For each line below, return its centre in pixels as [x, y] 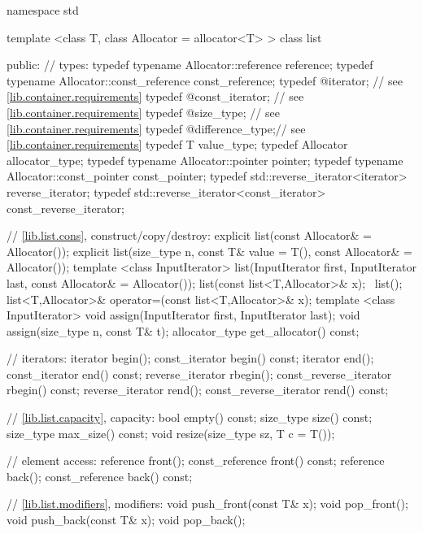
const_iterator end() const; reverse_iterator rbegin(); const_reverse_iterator [199, 373]
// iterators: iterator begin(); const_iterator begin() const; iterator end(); [190, 358]
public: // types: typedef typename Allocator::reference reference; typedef [190, 65]
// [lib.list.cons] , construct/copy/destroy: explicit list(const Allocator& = [190, 235]
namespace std [43, 10]
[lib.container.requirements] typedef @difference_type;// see [156, 128]
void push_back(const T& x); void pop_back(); [126, 520]
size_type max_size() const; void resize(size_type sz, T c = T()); [171, 433]
